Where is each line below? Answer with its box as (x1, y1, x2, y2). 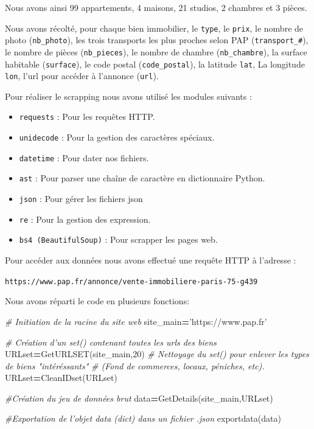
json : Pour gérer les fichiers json (19, 192, 143, 205)
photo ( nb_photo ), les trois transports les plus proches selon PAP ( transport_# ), (5, 33, 309, 46)
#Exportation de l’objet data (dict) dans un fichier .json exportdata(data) (5, 412, 281, 425)
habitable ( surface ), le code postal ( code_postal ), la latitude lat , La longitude (5, 57, 305, 70)
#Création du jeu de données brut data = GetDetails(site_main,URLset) (5, 391, 273, 404)
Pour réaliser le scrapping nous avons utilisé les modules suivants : (5, 89, 252, 102)
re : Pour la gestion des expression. (19, 212, 151, 225)
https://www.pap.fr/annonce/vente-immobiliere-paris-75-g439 (5, 277, 258, 286)
